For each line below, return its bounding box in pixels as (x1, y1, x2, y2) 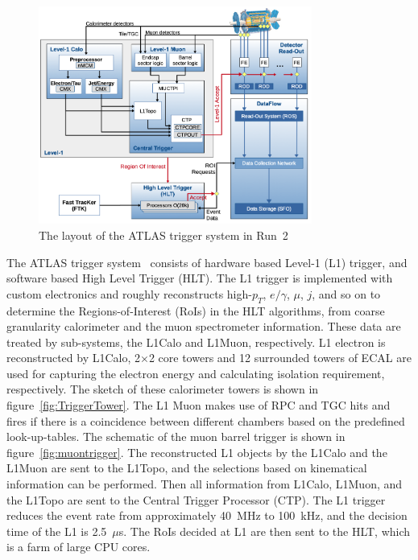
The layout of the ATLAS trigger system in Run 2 (39, 226, 288, 243)
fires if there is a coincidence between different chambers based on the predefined (6, 412, 405, 429)
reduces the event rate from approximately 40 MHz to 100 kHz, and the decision (6, 507, 408, 524)
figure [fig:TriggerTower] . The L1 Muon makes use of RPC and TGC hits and (6, 397, 391, 414)
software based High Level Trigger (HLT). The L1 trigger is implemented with (6, 270, 393, 286)
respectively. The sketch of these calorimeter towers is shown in (6, 381, 319, 397)
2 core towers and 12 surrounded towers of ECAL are (148, 349, 412, 366)
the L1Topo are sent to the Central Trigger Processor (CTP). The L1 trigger (6, 491, 386, 508)
